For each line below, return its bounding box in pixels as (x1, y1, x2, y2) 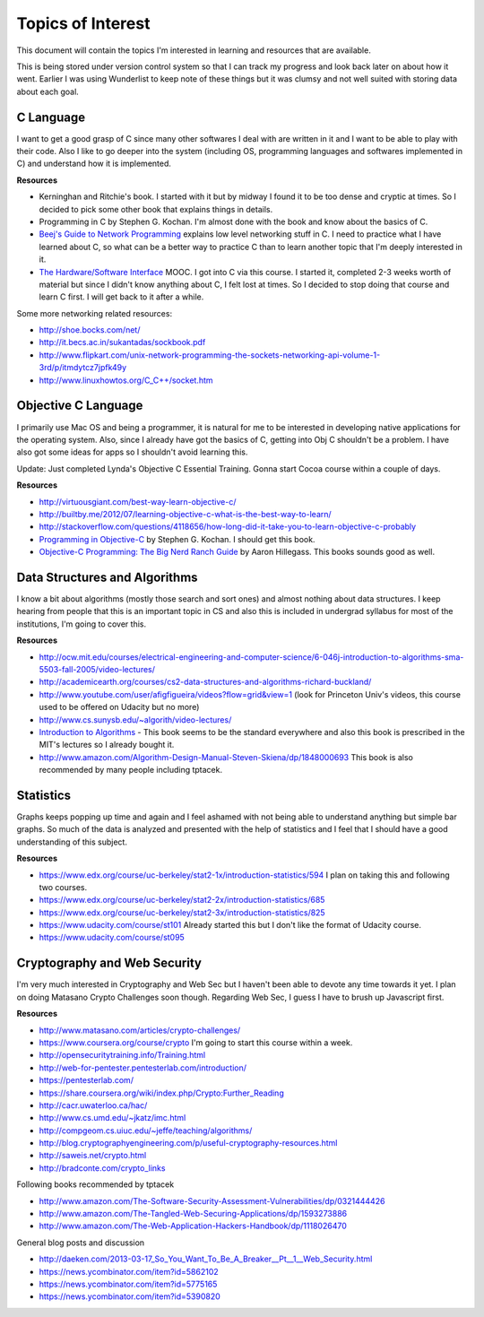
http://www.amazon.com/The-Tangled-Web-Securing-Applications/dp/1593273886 (39, 1209, 348, 1219)
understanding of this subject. (16, 836, 127, 847)
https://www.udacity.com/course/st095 (39, 932, 186, 943)
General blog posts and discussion (16, 1237, 145, 1248)
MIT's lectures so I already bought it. (39, 740, 175, 750)
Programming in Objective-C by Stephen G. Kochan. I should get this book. (39, 533, 315, 544)
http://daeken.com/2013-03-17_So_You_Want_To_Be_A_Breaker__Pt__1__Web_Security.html (39, 1253, 373, 1264)
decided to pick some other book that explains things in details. (39, 204, 273, 214)
